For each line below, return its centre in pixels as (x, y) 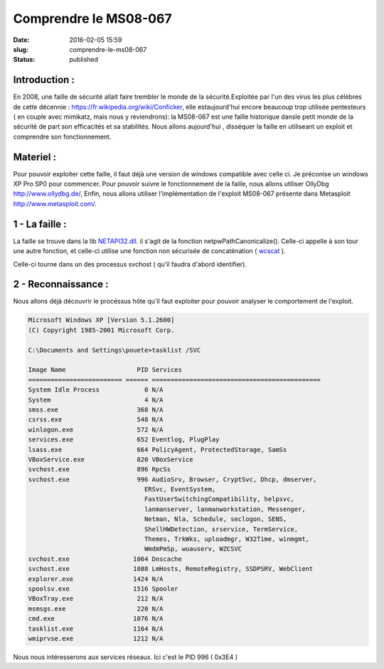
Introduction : (44, 80)
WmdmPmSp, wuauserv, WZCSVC (193, 549)
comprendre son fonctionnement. (62, 137)
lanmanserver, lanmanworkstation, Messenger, (225, 509)
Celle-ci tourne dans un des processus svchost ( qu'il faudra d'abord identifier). (130, 264)
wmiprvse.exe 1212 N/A (96, 638)
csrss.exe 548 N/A (96, 420)
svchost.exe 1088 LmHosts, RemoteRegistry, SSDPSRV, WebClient (171, 569)
